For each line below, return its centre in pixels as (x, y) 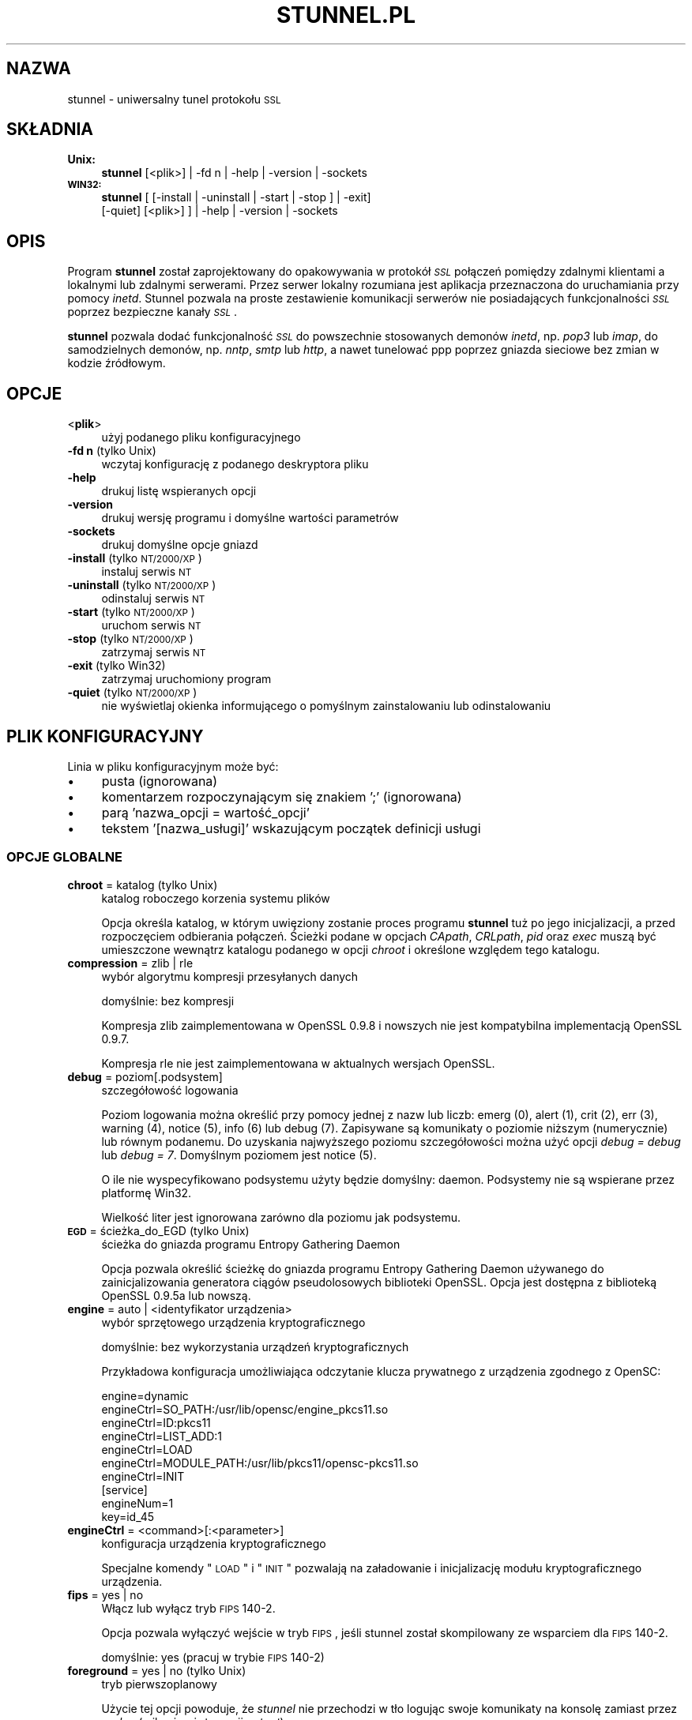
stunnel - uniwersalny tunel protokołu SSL (174, 99)
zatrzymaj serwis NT (154, 652)
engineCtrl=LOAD (147, 1449)
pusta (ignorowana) (160, 781)
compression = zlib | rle (130, 963)
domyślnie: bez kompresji (168, 1001)
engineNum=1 (137, 1503)
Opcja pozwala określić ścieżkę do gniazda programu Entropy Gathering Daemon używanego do (353, 1268)
